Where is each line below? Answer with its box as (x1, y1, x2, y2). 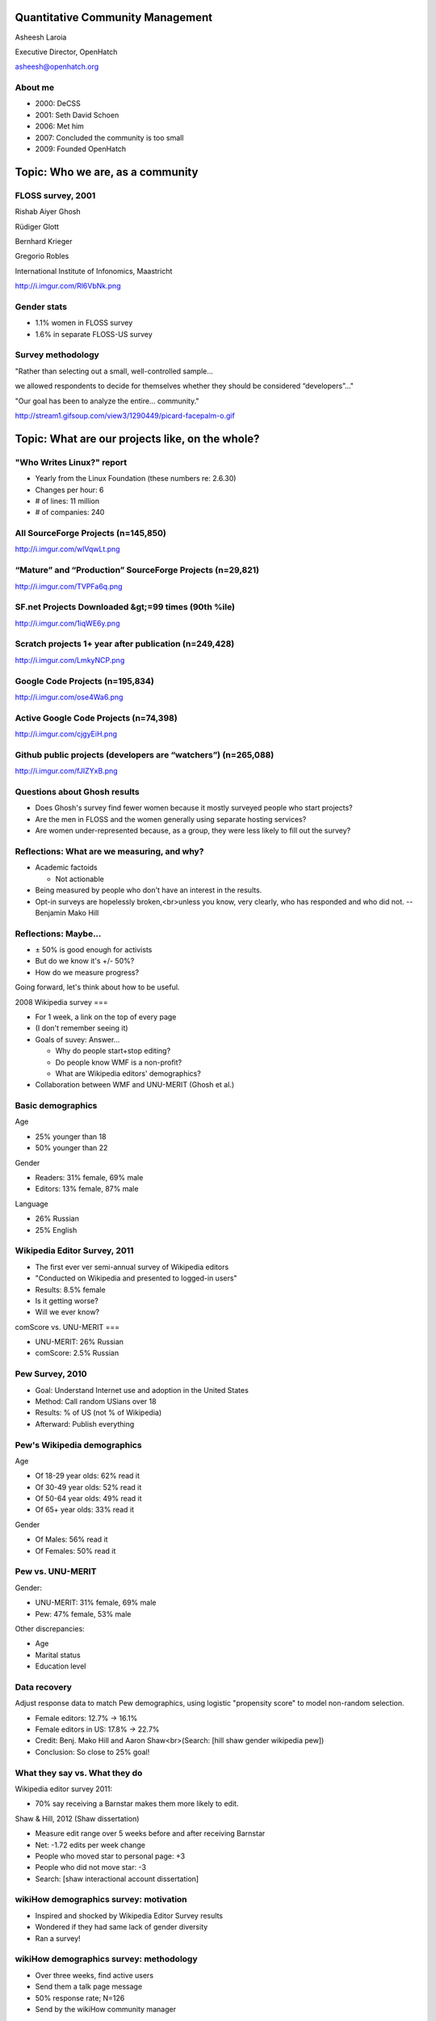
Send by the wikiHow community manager (35, 2004, 177, 2014)
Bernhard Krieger (15, 236, 73, 246)
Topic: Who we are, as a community (15, 165, 199, 179)
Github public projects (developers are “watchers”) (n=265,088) (15, 749, 275, 760)
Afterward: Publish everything (35, 1419, 135, 1428)
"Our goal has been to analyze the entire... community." (15, 396, 199, 406)
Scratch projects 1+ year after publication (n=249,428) (15, 639, 235, 650)
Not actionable (55, 874, 104, 884)
